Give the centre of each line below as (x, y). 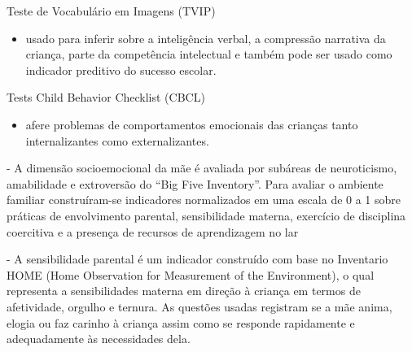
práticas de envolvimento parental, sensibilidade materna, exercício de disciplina (206, 215)
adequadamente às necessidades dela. (99, 339)
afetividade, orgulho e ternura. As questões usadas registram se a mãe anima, (199, 306)
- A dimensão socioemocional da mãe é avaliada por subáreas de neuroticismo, (202, 168)
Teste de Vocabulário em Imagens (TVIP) (111, 11)
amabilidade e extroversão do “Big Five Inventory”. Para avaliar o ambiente (195, 183)
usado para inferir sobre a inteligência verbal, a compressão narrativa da (206, 38)
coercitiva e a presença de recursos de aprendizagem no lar (153, 231)
